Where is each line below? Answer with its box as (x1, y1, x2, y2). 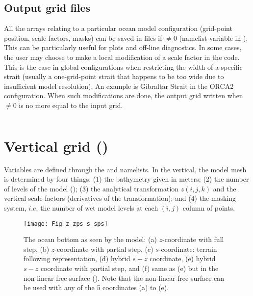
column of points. (182, 203, 235, 213)
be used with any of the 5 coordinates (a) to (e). (24, 282, 169, 293)
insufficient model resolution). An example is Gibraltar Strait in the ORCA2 (4, 81, 234, 91)
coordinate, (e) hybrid (150, 253, 216, 264)
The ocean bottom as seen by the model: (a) (24, 234, 157, 244)
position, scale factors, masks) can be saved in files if (4, 32, 162, 43)
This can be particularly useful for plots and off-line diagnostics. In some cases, (4, 42, 242, 53)
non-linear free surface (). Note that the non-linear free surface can (24, 272, 225, 283)
